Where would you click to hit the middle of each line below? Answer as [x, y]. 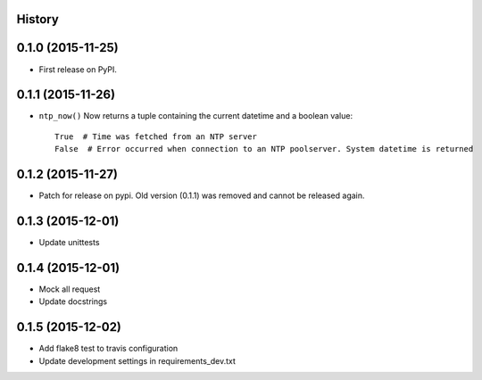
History [38, 19]
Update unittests [69, 243]
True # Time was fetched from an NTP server [156, 136]
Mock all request [70, 289]
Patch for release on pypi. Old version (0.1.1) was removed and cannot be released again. [202, 195]
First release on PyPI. [78, 69]
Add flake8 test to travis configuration [108, 349]
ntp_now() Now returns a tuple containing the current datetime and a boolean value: [195, 116]
